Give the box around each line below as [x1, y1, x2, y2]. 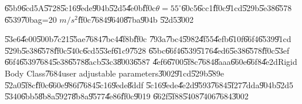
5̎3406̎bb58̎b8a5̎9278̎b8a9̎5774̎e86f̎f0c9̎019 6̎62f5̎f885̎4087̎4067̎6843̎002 [5, 90, 249, 102]
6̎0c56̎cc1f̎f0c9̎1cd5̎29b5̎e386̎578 [181, 2, 292, 13]
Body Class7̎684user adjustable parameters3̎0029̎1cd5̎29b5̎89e [5, 67, 225, 79]
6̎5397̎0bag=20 [5, 13, 57, 25]
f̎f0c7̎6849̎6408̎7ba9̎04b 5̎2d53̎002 [77, 13, 194, 25]
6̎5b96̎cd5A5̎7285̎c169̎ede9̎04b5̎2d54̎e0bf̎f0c [5, 2, 156, 13]
